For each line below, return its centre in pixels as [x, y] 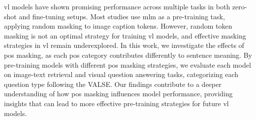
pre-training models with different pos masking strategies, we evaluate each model [128, 64]
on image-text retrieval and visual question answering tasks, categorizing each [121, 74]
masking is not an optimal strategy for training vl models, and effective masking [125, 35]
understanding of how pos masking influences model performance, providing [118, 94]
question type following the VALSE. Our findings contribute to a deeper [113, 84]
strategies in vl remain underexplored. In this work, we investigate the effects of [124, 45]
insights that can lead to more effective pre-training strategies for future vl [116, 103]
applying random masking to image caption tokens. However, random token [118, 26]
